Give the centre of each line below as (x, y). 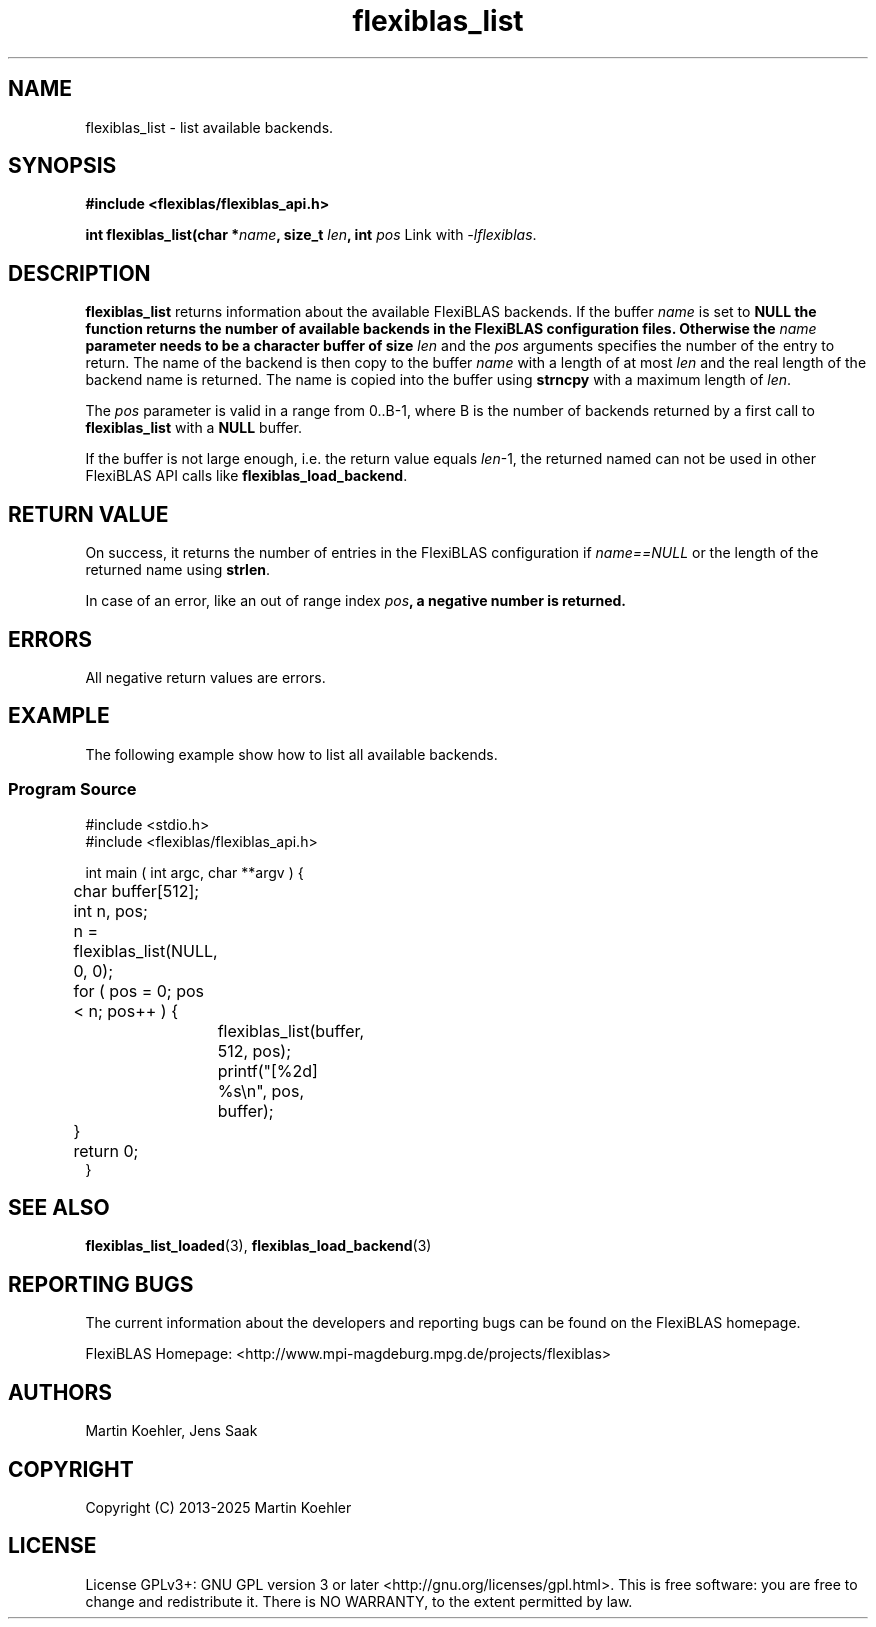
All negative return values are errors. (205, 677)
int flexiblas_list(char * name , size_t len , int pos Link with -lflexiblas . (311, 235)
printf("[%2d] (267, 1070)
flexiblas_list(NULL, (145, 950)
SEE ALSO (59, 1207)
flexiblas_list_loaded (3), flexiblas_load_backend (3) (258, 1246)
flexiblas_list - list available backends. (209, 127)
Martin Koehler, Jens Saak (171, 1431)
